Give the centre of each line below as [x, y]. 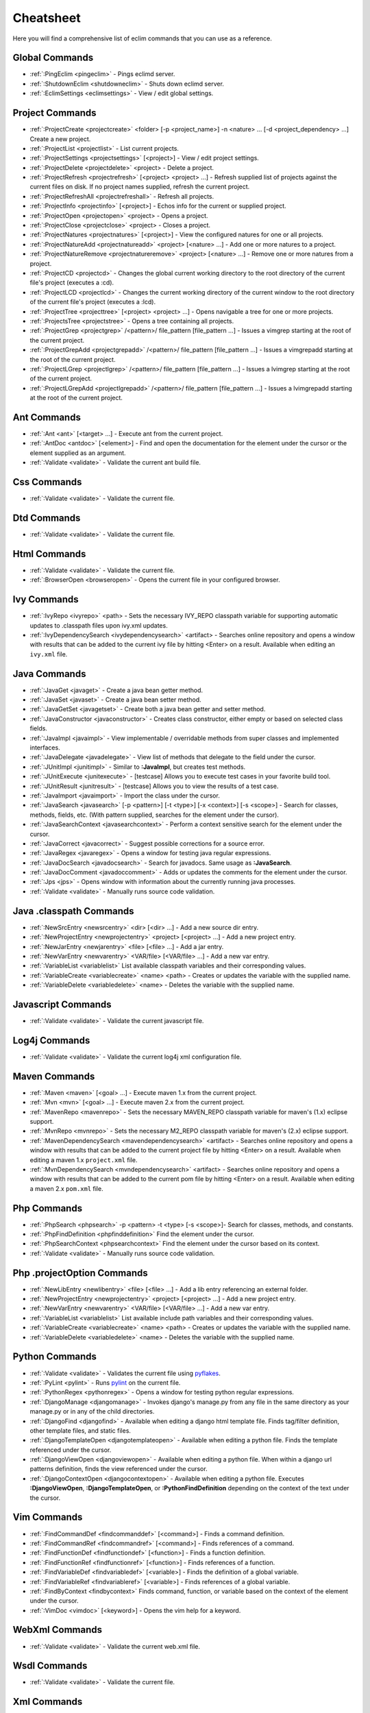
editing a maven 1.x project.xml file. [84, 1160]
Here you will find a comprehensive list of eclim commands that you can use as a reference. [142, 38]
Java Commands [49, 674]
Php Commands [47, 1208]
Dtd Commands [47, 518]
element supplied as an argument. [78, 453]
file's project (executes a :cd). [72, 283]
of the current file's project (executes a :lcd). [93, 302]
